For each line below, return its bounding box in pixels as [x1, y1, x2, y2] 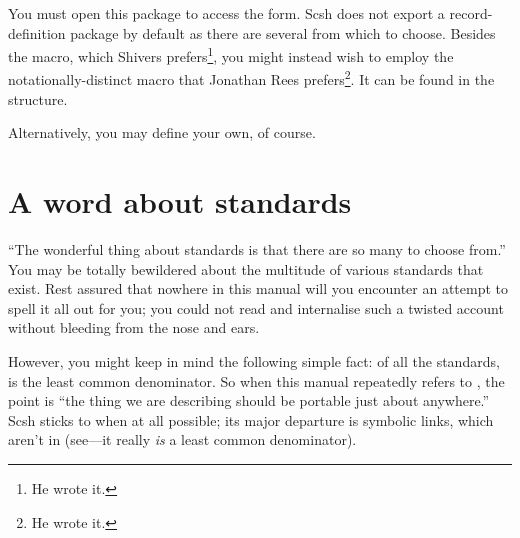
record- [449, 3, 493, 23]
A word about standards [8, 181, 352, 222]
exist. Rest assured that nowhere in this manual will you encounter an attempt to [8, 278, 509, 299]
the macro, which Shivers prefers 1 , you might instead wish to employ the [8, 43, 454, 66]
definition [8, 22, 66, 43]
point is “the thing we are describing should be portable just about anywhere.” [8, 390, 490, 411]
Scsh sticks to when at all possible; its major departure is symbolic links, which [8, 409, 494, 430]
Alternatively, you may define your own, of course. [8, 122, 316, 143]
